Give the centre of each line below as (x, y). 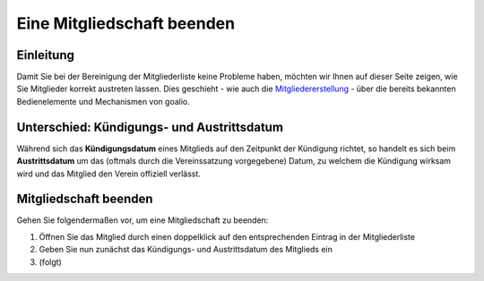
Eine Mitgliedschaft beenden (126, 23)
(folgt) (50, 262)
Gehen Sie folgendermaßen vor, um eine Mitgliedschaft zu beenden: (143, 220)
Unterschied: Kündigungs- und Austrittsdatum (150, 127)
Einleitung (46, 55)
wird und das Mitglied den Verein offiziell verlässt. (109, 174)
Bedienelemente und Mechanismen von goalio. (103, 101)
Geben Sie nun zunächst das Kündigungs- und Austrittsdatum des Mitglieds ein (186, 250)
